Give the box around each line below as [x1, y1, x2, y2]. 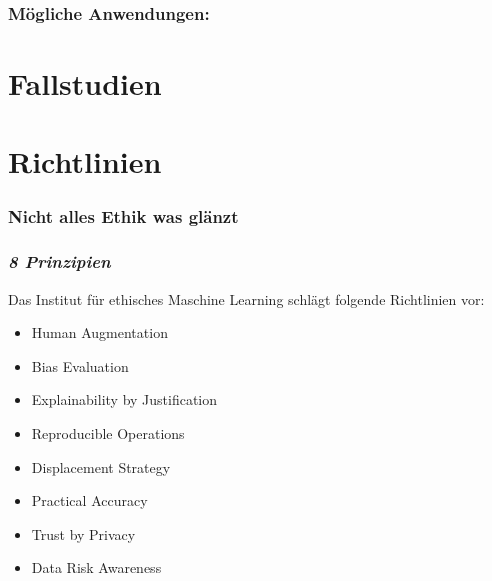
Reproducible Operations [31, 423, 185, 444]
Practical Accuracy [31, 490, 148, 511]
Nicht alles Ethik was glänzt [8, 203, 239, 228]
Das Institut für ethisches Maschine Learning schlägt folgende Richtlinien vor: [8, 288, 485, 309]
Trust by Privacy [31, 523, 136, 544]
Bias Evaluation [31, 355, 129, 376]
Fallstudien [8, 63, 162, 104]
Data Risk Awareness [31, 557, 162, 578]
